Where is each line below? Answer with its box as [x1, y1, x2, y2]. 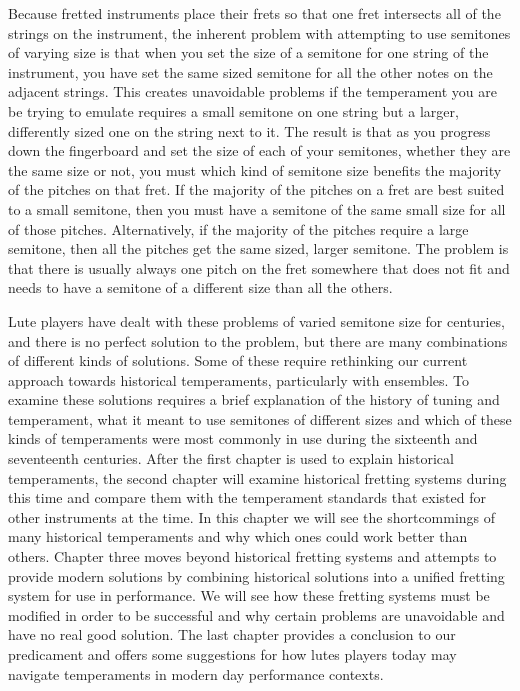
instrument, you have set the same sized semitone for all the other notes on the [8, 61, 493, 82]
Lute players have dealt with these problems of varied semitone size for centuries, [8, 310, 506, 331]
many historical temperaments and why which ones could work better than [8, 526, 468, 547]
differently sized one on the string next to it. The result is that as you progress [8, 120, 491, 141]
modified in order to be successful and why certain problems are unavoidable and [8, 604, 505, 625]
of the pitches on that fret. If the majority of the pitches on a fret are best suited [8, 179, 505, 200]
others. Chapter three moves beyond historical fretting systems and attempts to [8, 546, 497, 567]
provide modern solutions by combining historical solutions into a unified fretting [8, 565, 505, 586]
